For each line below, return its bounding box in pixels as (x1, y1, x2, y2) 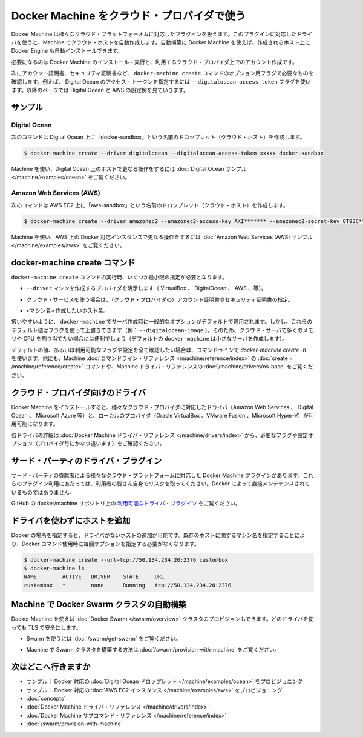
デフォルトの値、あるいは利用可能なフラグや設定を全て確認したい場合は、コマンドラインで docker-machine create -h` (11, 346, 308, 353)
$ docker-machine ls (24, 564, 85, 572)
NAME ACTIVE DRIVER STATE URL (24, 573, 165, 580)
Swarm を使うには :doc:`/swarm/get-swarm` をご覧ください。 (26, 635, 181, 642)
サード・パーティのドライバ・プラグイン (11, 456, 162, 466)
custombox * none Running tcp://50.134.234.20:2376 (24, 582, 232, 589)
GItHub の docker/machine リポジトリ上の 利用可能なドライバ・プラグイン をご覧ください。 (11, 500, 241, 507)
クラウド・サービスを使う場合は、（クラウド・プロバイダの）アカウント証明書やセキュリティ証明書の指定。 (26, 296, 293, 303)
